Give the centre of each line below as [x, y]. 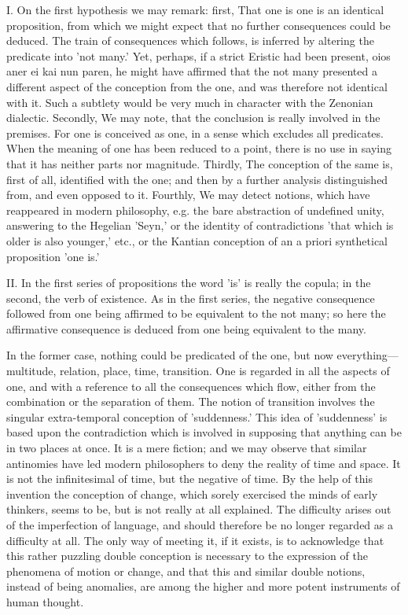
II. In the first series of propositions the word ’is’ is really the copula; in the [189, 283]
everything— [368, 355]
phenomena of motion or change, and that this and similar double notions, [186, 571]
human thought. [45, 601]
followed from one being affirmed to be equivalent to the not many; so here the [196, 313]
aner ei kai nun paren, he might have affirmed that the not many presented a [192, 71]
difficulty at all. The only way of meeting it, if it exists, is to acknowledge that [195, 540]
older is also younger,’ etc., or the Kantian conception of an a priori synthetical [197, 240]
